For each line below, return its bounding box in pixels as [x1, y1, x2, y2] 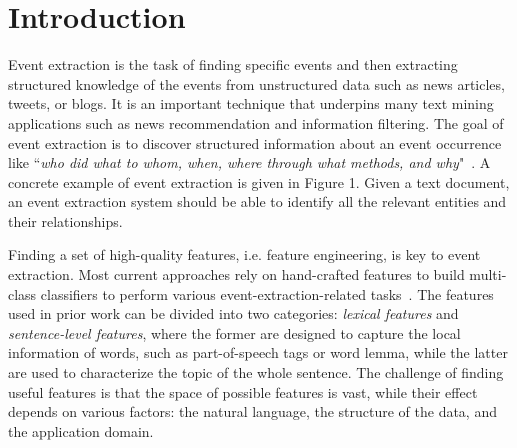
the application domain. [8, 420, 154, 441]
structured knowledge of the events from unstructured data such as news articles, [8, 73, 505, 94]
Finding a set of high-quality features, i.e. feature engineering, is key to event [8, 244, 481, 265]
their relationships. [8, 210, 123, 231]
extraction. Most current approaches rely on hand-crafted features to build [8, 264, 465, 285]
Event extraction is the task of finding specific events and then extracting [8, 54, 458, 75]
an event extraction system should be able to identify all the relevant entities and [8, 191, 507, 212]
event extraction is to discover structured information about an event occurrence [8, 132, 502, 153]
